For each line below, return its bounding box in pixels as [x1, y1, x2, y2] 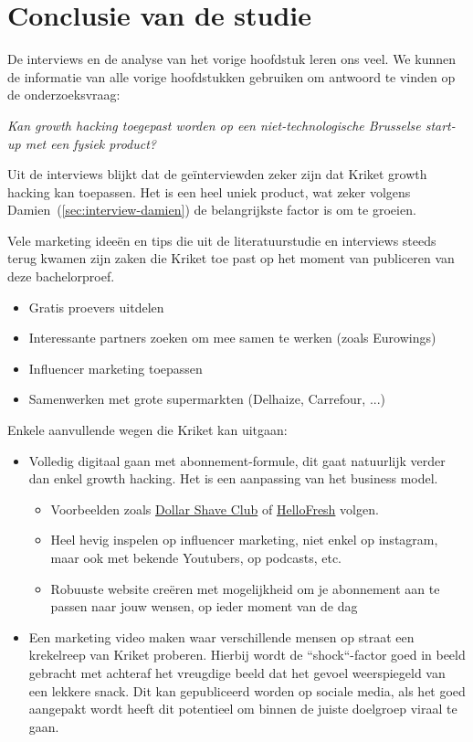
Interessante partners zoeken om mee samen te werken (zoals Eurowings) [28, 328, 436, 347]
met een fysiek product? [25, 133, 157, 153]
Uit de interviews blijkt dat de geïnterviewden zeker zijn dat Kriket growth [7, 164, 427, 184]
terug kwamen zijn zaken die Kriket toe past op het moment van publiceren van [7, 249, 455, 268]
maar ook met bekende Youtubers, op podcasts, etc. [50, 548, 342, 567]
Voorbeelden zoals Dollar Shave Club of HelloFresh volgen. [50, 499, 379, 518]
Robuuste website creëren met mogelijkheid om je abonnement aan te [50, 578, 440, 598]
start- [425, 115, 456, 134]
